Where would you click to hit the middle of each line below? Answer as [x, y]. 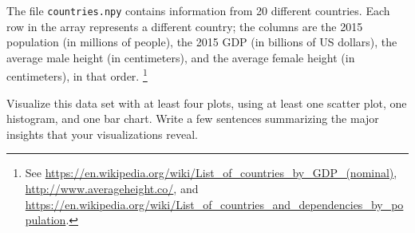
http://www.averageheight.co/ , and [112, 189]
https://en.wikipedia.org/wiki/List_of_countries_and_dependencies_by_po [214, 204]
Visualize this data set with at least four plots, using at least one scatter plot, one [207, 103]
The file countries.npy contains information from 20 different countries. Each [198, 10]
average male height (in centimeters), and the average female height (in [181, 57]
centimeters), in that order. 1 [77, 75]
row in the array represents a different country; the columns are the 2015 [185, 26]
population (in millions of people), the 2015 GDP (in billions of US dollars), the [202, 42]
